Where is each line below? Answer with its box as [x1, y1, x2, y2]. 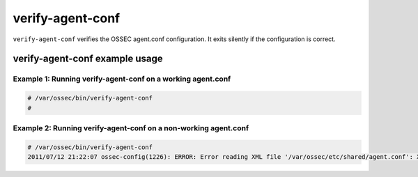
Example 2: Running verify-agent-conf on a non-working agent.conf [13, 123, 249, 132]
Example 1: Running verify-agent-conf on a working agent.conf [13, 74, 231, 84]
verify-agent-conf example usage [13, 53, 163, 65]
